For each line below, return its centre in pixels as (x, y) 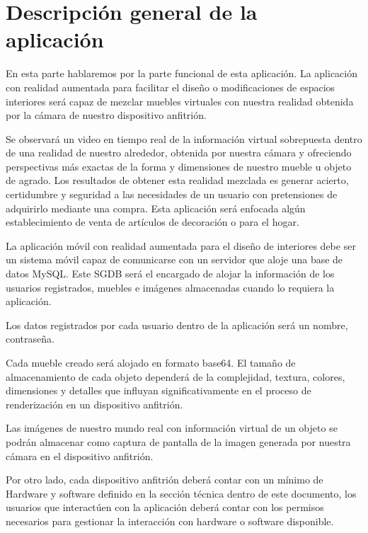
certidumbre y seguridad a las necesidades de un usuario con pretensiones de (172, 194)
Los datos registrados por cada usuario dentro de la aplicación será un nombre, (177, 325)
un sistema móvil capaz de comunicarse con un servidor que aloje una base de (174, 259)
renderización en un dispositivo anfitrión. (94, 404)
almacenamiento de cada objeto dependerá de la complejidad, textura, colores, (176, 376)
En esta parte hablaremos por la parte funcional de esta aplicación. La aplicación (182, 73)
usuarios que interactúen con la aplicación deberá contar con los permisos (165, 507)
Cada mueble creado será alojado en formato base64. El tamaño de (151, 362)
